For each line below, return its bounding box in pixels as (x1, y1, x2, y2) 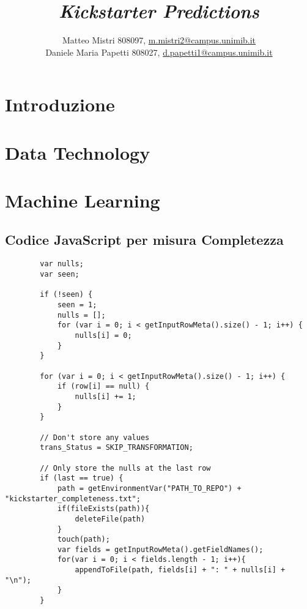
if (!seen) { (40, 290, 93, 299)
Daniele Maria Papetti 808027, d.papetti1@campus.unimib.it (45, 45, 273, 58)
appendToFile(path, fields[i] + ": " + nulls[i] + (75, 566, 286, 575)
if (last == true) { (40, 474, 124, 483)
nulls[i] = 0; (75, 331, 132, 340)
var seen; (40, 270, 80, 279)
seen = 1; (57, 301, 97, 310)
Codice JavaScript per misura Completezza (5, 230, 284, 248)
